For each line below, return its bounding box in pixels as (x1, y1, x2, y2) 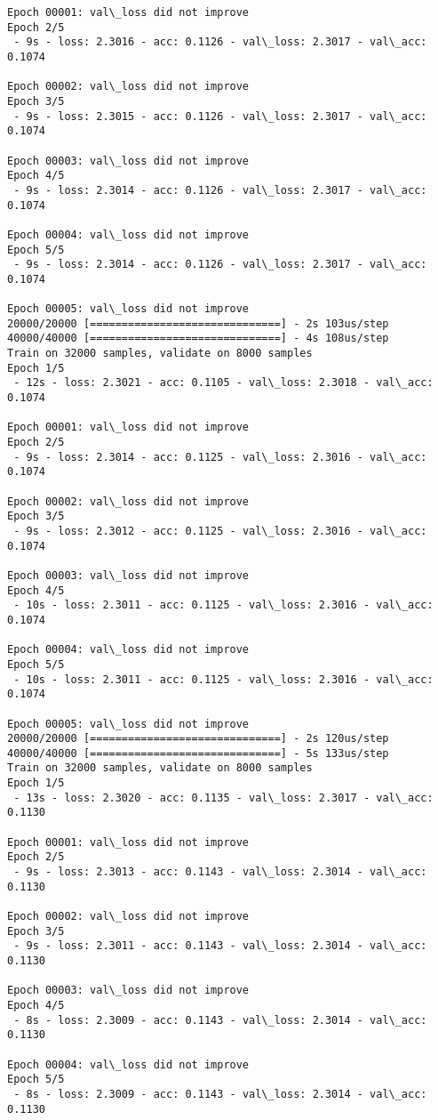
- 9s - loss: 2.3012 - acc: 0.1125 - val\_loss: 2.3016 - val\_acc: (13, 524, 427, 537)
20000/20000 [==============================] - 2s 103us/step (7, 317, 389, 330)
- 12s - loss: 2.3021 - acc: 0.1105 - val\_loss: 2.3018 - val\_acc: (13, 376, 434, 390)
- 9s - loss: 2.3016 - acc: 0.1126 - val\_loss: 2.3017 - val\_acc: (13, 36, 427, 49)
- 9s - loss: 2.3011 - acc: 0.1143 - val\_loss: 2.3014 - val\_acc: (13, 939, 427, 953)
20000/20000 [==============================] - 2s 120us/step (7, 732, 389, 745)
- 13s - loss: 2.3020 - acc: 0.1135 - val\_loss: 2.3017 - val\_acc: (13, 791, 434, 804)
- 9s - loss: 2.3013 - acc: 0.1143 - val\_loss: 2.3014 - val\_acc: (13, 866, 427, 879)
